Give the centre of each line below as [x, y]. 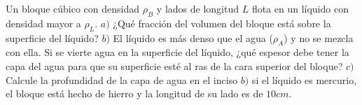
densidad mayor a [43, 23]
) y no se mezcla [319, 37]
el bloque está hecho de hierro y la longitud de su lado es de [134, 93]
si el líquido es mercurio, [304, 79]
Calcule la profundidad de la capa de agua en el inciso [122, 79]
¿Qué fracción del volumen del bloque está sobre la [222, 23]
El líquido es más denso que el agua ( [193, 37]
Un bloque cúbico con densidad [73, 8]
